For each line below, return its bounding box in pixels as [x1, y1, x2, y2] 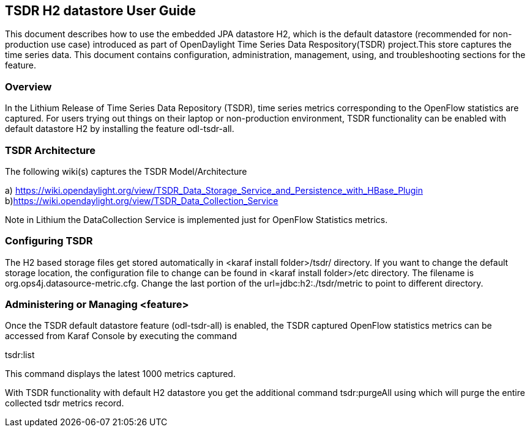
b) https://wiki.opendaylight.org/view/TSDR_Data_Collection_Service [5, 195, 278, 206]
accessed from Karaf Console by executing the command [5, 331, 237, 342]
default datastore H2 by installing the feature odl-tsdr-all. [5, 123, 234, 134]
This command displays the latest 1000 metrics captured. [5, 368, 236, 379]
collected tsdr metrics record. [5, 398, 124, 409]
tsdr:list [5, 350, 35, 361]
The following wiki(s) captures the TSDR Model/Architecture [5, 166, 247, 177]
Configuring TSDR [5, 235, 93, 247]
